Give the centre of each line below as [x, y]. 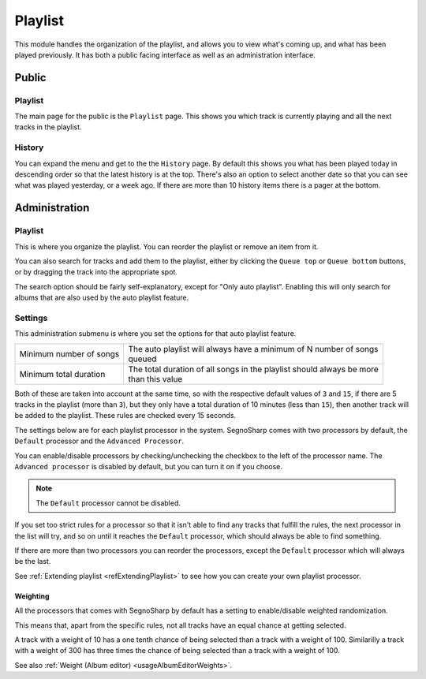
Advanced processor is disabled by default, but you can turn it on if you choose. [149, 466]
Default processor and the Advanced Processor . [99, 441]
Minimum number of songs [69, 353]
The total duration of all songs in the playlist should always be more [253, 369]
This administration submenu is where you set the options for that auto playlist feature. [155, 334]
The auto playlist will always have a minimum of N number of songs [253, 349]
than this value [155, 379]
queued [142, 359]
